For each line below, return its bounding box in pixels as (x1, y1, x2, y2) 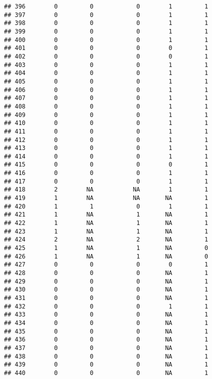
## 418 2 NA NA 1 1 (4, 186, 208, 193)
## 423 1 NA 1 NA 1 (4, 227, 208, 235)
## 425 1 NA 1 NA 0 (4, 244, 208, 252)
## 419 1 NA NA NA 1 (4, 194, 208, 202)
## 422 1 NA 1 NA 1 (4, 219, 208, 227)
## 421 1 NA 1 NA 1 (4, 211, 208, 218)
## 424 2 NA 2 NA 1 (4, 236, 208, 243)
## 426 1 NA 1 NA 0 (4, 252, 208, 260)
